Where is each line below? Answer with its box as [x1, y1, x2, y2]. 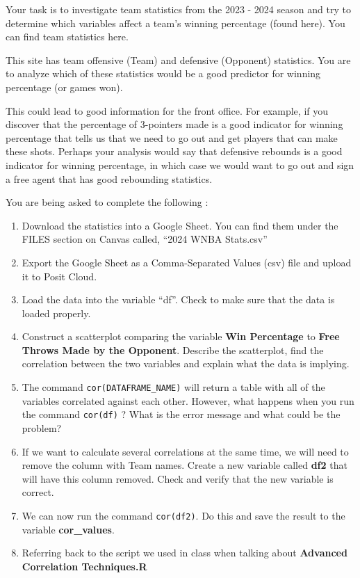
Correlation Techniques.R [22, 559, 147, 573]
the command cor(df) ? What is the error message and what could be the [22, 407, 341, 422]
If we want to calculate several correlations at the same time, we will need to [22, 444, 349, 458]
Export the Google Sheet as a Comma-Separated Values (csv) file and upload [22, 255, 352, 269]
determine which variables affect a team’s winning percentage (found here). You [6, 15, 345, 30]
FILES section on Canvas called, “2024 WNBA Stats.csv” [22, 232, 268, 246]
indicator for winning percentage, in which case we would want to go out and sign [6, 157, 354, 172]
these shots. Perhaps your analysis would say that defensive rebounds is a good [6, 144, 343, 159]
